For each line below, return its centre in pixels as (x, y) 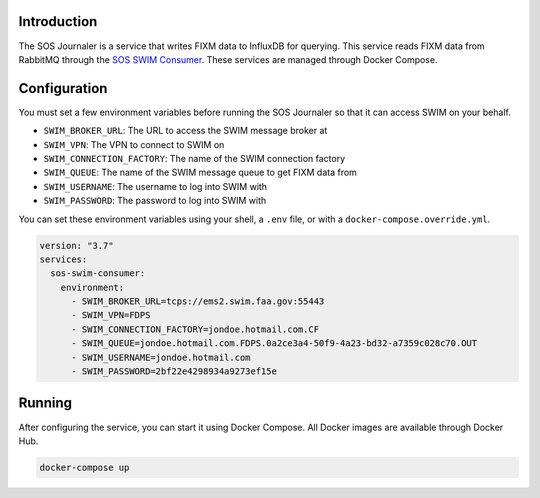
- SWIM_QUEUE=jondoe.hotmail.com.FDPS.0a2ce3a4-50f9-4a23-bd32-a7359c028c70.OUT (274, 343)
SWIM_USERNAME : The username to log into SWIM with (155, 186)
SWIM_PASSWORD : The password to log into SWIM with (155, 201)
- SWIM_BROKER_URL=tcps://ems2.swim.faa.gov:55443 (198, 301)
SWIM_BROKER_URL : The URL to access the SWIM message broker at (185, 131)
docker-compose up (84, 467)
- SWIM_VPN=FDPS (111, 315)
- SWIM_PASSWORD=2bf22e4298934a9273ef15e (174, 371)
